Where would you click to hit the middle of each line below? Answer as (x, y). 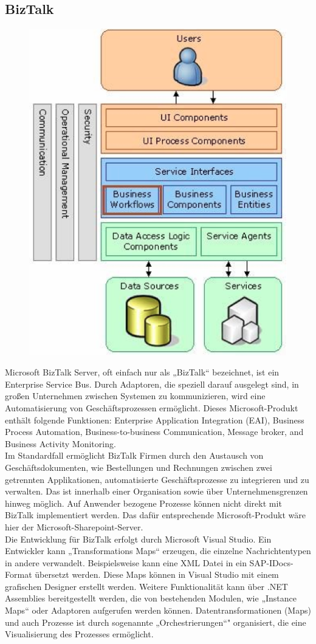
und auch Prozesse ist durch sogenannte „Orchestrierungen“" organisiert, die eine (156, 622)
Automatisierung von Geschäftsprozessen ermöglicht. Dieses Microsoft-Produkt (152, 407)
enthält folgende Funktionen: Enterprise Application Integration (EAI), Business (155, 420)
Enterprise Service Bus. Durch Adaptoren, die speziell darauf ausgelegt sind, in (152, 384)
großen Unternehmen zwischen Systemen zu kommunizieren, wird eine (135, 396)
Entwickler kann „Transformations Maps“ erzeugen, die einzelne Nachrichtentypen (158, 551)
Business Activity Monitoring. (60, 443)
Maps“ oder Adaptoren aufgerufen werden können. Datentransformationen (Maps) (158, 610)
